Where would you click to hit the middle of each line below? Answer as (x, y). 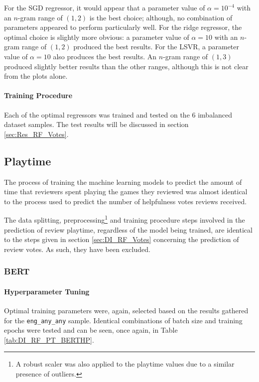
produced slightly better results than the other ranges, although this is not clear (126, 66)
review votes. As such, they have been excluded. (77, 249)
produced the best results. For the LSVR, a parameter (156, 47)
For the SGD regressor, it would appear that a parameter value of (105, 7)
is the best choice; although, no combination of (161, 17)
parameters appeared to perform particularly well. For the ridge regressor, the (123, 27)
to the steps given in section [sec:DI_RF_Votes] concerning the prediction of (122, 239)
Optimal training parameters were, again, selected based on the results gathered (126, 310)
